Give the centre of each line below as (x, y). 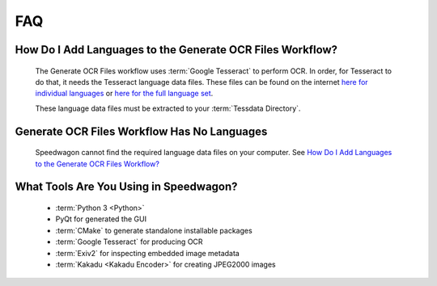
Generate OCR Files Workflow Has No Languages (141, 131)
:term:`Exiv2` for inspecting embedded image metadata (148, 253)
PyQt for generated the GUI (101, 219)
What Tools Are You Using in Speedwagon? (126, 187)
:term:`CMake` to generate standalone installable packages (154, 230)
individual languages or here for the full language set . (124, 94)
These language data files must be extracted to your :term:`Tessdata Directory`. (168, 108)
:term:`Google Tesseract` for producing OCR (129, 242)
